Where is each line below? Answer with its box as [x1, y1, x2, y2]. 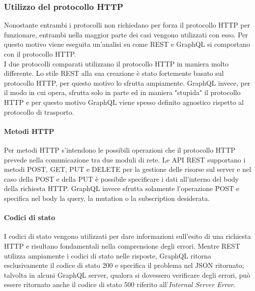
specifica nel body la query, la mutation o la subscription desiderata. [4, 193, 210, 203]
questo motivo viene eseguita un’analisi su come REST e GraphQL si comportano [4, 39, 250, 49]
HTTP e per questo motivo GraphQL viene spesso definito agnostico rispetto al [4, 97, 244, 107]
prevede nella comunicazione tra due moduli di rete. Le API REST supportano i [4, 154, 246, 164]
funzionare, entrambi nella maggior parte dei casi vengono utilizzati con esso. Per [4, 29, 248, 39]
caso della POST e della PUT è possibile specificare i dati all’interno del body [4, 173, 239, 184]
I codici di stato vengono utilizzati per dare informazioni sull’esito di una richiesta [4, 231, 251, 241]
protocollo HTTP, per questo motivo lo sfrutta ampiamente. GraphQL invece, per [4, 77, 251, 88]
